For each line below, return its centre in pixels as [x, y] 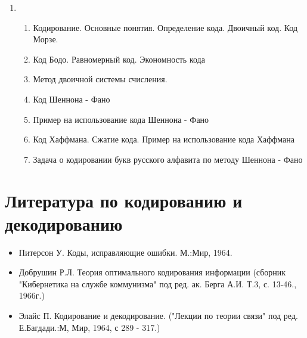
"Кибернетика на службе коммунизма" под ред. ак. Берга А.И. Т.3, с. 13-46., [158, 283]
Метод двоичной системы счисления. [100, 79]
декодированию [64, 223]
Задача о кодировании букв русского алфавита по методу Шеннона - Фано [168, 159]
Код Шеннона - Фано [72, 99]
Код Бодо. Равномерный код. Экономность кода [119, 59]
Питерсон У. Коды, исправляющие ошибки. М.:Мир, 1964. [125, 252]
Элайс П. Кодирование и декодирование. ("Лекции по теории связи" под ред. [158, 316]
